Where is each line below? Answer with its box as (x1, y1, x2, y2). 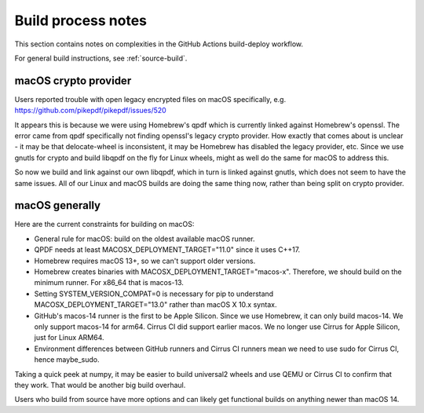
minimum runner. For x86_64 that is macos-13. (34, 278, 185, 287)
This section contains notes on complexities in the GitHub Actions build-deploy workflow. (14, 39, 304, 49)
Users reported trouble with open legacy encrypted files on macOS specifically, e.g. (14, 94, 287, 104)
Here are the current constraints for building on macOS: (14, 220, 195, 229)
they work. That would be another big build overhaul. (14, 380, 186, 389)
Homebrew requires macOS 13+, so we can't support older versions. (34, 256, 256, 265)
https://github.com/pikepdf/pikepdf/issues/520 (14, 106, 166, 115)
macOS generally (14, 199, 101, 212)
